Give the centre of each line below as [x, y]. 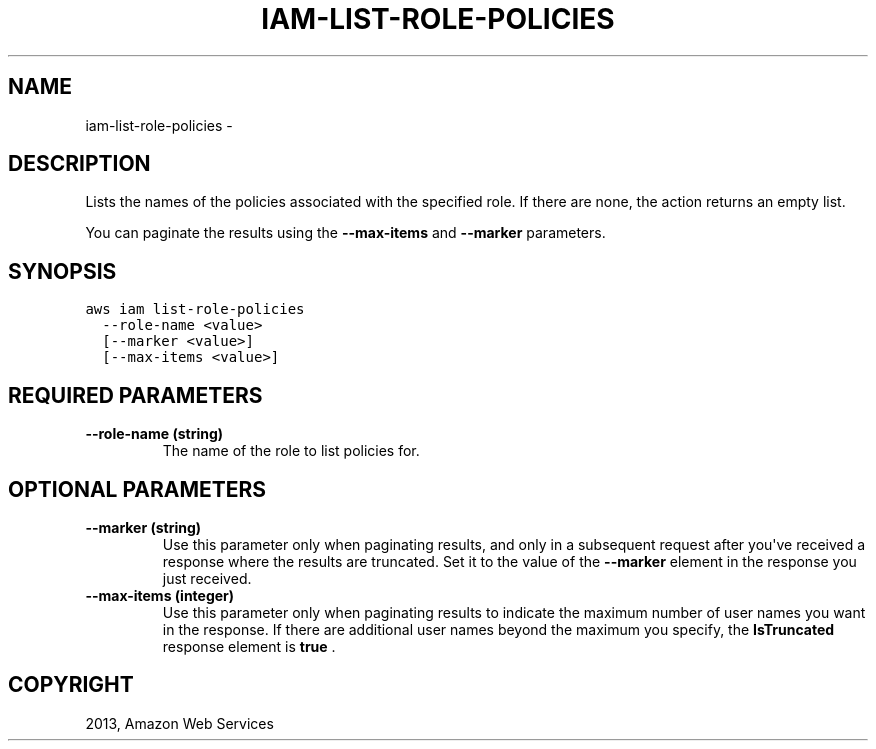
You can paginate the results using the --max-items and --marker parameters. [345, 233]
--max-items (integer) [160, 595]
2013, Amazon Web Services [179, 723]
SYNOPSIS [62, 271]
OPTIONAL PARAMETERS [137, 489]
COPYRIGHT [71, 685]
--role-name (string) [154, 434]
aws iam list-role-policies [195, 309]
